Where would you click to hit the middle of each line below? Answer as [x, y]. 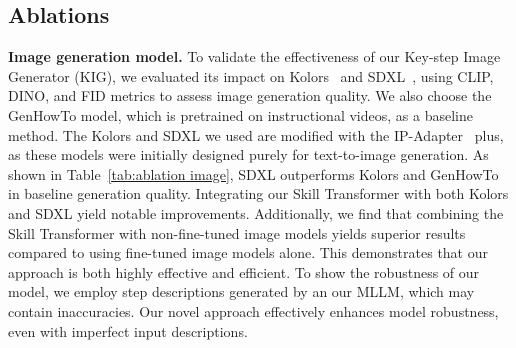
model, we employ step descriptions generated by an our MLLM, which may [241, 291]
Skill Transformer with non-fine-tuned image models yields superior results [237, 232]
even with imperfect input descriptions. [128, 330]
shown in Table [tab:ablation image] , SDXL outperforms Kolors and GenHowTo [253, 173]
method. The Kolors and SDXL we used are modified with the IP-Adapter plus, [256, 134]
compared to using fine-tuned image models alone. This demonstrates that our [248, 252]
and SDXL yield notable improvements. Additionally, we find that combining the [256, 212]
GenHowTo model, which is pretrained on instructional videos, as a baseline [240, 114]
